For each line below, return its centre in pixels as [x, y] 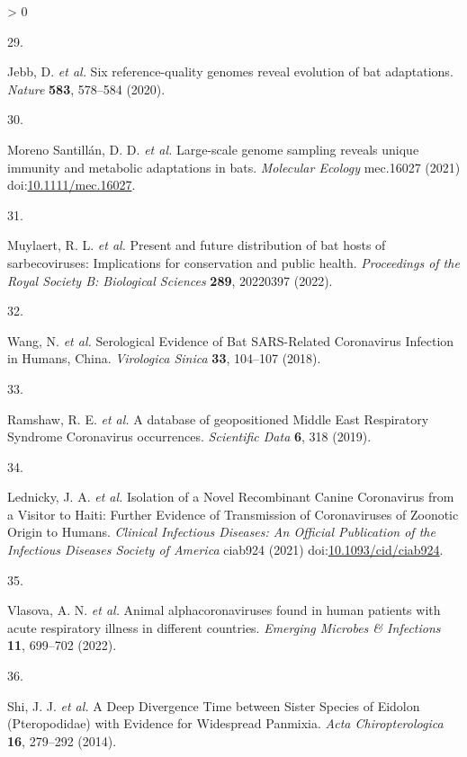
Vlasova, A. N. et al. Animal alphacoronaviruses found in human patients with [224, 610]
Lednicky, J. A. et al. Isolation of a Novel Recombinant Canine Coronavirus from [231, 497]
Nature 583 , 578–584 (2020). [86, 89]
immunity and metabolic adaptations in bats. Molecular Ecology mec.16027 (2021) [234, 167]
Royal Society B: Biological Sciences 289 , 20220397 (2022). [170, 280]
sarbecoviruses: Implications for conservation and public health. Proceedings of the [233, 262]
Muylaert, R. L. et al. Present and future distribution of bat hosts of [197, 245]
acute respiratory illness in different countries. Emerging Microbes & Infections [224, 627]
